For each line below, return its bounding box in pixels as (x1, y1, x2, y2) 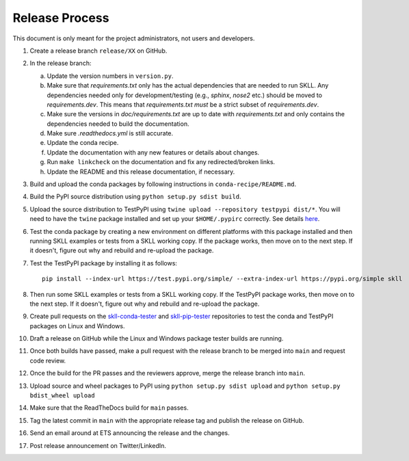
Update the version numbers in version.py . (47, 72, 174, 80)
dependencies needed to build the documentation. (47, 120, 189, 128)
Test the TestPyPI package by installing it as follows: (29, 259, 178, 267)
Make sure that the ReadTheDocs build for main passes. (29, 404, 189, 412)
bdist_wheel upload (29, 392, 95, 399)
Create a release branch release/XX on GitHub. (29, 47, 168, 55)
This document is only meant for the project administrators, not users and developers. (12, 34, 255, 42)
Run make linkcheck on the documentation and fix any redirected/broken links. (47, 158, 276, 166)
